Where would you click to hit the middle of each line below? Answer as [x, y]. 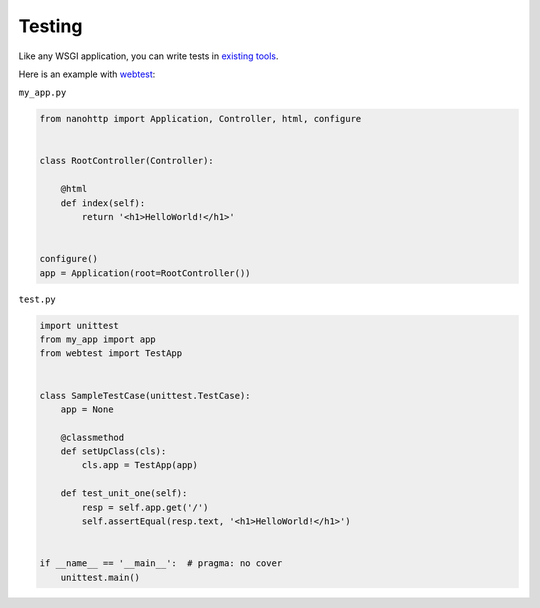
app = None [87, 409]
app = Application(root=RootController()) [145, 273]
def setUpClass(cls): [113, 451]
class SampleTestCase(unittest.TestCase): [145, 395]
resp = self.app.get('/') [145, 507]
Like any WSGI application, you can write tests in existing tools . [148, 56]
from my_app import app [98, 339]
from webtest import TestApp [111, 353]
